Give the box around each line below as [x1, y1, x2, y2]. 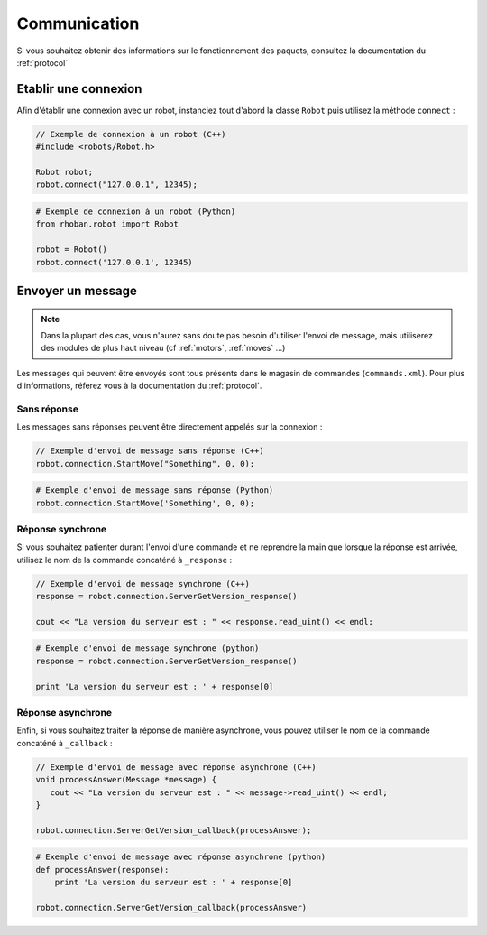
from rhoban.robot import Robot [35, 219, 179, 229]
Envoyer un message [16, 282, 137, 298]
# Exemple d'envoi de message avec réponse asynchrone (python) [35, 852, 326, 862]
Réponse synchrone [16, 523, 107, 535]
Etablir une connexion [16, 81, 142, 97]
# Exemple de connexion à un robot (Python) [35, 206, 236, 217]
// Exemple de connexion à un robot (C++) [35, 129, 226, 139]
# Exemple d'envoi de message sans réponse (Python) [35, 486, 274, 495]
